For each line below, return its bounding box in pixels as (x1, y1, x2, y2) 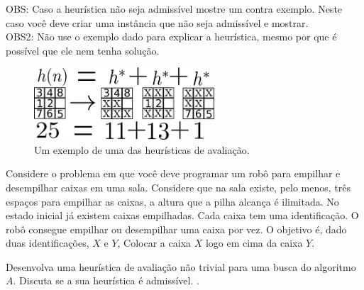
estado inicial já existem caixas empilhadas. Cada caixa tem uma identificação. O (6, 208, 359, 223)
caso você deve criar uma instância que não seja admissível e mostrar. (6, 15, 309, 30)
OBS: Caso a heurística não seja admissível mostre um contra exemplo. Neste (6, 1, 343, 16)
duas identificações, (6, 235, 89, 250)
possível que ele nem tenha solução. (6, 43, 160, 57)
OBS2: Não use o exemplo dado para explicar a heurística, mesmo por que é (6, 29, 337, 44)
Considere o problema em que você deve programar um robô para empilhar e (6, 166, 341, 181)
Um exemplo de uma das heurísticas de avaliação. (34, 142, 250, 157)
